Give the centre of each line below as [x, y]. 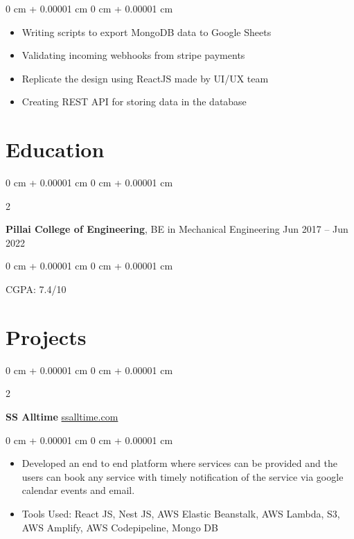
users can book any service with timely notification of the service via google [183, 476]
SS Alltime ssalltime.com [62, 416]
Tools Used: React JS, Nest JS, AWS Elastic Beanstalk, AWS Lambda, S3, [181, 513]
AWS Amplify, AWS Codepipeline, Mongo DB [120, 527]
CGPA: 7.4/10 [36, 289]
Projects [46, 336]
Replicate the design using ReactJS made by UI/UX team [145, 78]
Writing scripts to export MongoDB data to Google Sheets [147, 32]
